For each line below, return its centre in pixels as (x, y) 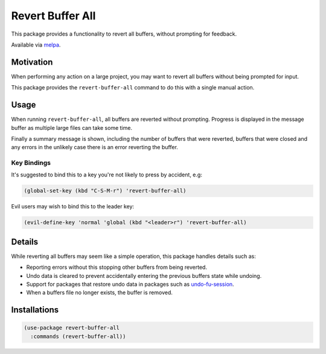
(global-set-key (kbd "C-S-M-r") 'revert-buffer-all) (105, 191)
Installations (35, 310)
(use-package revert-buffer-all (72, 328)
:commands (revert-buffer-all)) (78, 336)
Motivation (32, 62)
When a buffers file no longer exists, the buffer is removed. (100, 292)
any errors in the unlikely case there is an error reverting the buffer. (94, 147)
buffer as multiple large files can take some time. (72, 127)
